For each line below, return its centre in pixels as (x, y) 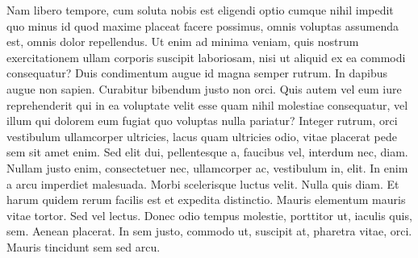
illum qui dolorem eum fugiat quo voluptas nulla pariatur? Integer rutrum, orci (202, 121)
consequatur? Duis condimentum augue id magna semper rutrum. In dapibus (197, 73)
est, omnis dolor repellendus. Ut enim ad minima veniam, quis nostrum (183, 42)
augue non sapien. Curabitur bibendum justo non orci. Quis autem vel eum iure (204, 88)
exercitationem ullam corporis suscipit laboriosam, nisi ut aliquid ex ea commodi (206, 57)
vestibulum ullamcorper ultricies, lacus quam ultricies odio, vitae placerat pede (202, 136)
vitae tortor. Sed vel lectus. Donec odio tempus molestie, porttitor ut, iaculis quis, (209, 215)
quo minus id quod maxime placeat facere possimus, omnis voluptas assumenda (203, 25)
